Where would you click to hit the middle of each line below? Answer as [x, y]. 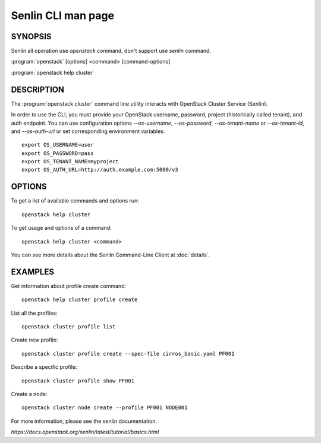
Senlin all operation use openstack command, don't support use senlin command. [111, 51]
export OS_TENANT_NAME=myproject [70, 162]
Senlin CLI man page [63, 15]
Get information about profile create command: [69, 286]
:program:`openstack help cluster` [53, 72]
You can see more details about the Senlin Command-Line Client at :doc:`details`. [111, 255]
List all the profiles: [34, 313]
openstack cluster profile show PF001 [78, 381]
